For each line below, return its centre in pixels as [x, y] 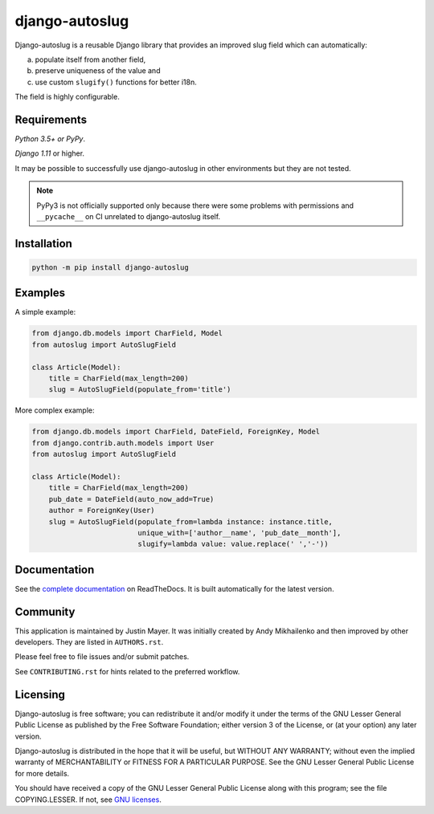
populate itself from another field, [90, 59]
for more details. [42, 773]
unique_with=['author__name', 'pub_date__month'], [240, 533]
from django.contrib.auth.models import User [123, 443]
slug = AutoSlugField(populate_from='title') [140, 390]
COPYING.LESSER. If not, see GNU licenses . [88, 800]
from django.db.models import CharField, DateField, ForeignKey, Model [176, 432]
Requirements [51, 119]
